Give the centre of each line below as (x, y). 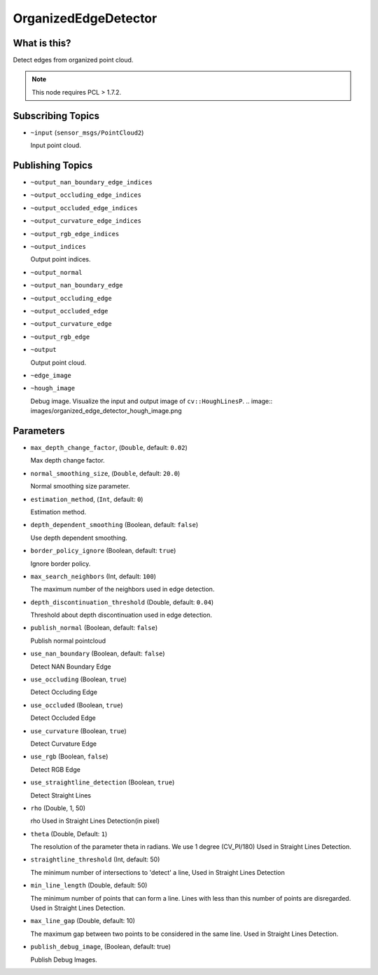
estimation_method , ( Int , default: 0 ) (87, 499)
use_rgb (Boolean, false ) (69, 756)
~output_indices (58, 246)
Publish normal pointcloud (68, 641)
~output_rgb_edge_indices (75, 234)
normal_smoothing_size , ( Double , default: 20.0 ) (105, 473)
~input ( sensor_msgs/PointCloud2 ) (87, 132)
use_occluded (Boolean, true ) (77, 705)
